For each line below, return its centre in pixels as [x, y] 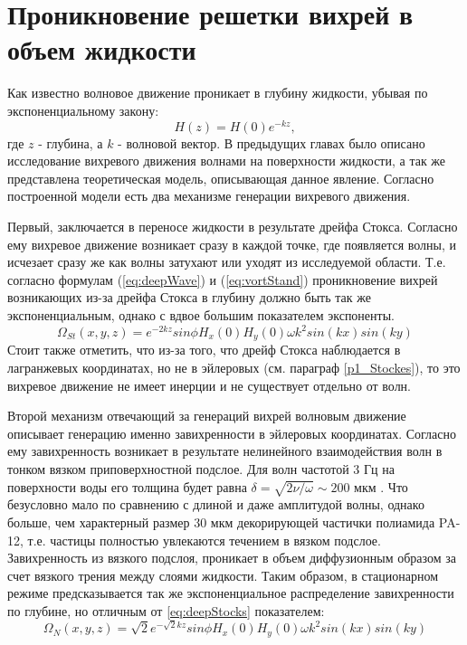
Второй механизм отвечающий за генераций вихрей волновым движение [207, 416]
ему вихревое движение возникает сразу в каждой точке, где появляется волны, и [232, 244]
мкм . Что [381, 486]
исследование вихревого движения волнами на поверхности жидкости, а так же [227, 161]
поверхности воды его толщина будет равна [127, 486]
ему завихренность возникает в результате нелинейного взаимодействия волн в [225, 451]
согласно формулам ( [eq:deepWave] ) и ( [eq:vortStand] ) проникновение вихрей [223, 279]
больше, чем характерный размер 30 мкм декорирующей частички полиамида [221, 522]
